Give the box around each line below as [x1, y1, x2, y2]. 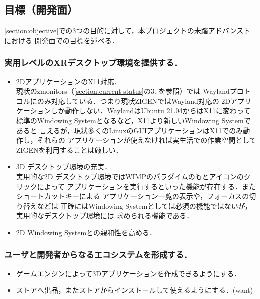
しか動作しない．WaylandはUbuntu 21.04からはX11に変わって [51, 105, 251, 116]
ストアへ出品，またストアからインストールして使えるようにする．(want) [16, 285, 253, 295]
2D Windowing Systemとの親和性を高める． [16, 227, 156, 237]
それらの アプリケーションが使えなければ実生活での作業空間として [37, 135, 256, 145]
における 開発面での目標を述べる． [4, 35, 119, 45]
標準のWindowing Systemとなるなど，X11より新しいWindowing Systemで [16, 115, 251, 125]
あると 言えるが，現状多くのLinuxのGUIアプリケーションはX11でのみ [16, 125, 243, 135]
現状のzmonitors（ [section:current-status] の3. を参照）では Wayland [16, 86, 230, 96]
